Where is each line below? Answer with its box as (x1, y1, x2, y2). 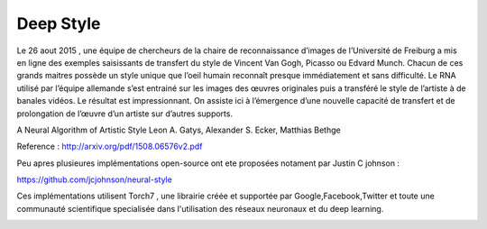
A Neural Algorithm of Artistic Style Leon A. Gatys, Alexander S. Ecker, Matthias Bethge (16, 124, 342, 135)
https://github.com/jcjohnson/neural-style (16, 174, 173, 185)
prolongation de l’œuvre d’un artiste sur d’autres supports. (16, 108, 234, 119)
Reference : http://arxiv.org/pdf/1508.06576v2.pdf (16, 141, 203, 152)
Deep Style (16, 14, 101, 33)
